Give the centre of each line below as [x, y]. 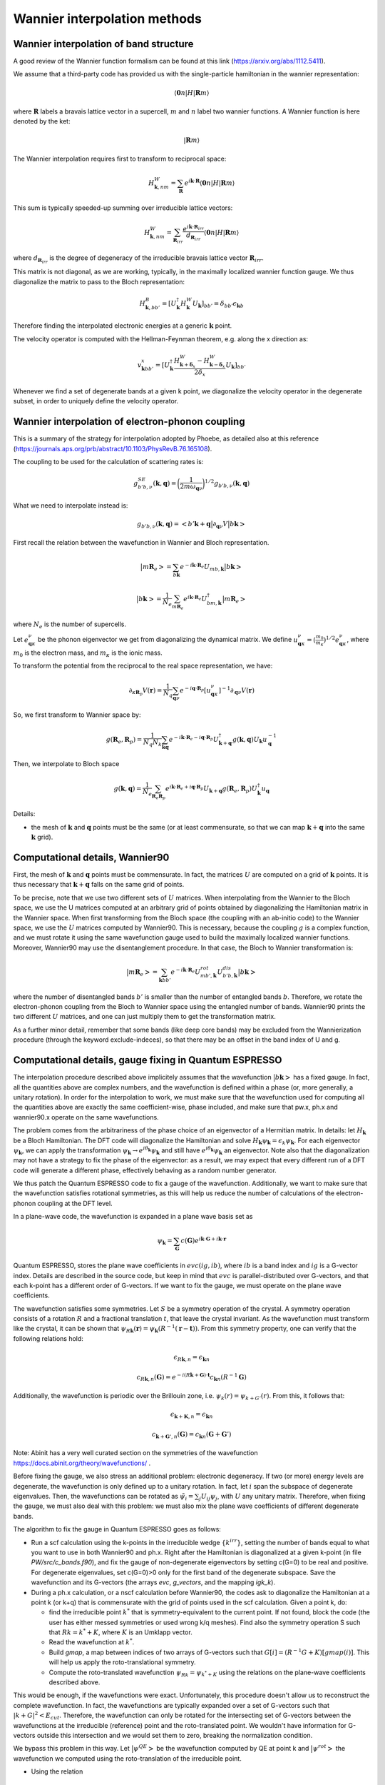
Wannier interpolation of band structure [103, 44]
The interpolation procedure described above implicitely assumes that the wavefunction [142, 1077]
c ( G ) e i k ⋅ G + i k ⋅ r [204, 1240]
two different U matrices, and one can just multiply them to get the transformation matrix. [144, 1017]
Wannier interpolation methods [108, 19]
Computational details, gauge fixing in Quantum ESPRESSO [148, 1060]
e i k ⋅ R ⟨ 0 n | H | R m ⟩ [210, 182]
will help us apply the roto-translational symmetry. [122, 1662]
